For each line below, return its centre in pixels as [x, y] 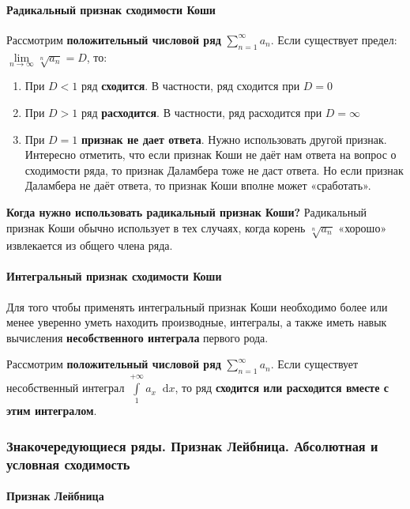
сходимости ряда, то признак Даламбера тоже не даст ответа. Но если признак [214, 170]
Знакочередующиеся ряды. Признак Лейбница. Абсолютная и [192, 445]
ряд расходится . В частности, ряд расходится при [201, 112]
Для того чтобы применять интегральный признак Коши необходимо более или [197, 306]
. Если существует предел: [334, 39]
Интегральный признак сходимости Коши [114, 276]
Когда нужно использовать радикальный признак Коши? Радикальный [187, 211]
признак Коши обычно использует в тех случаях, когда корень [156, 227]
